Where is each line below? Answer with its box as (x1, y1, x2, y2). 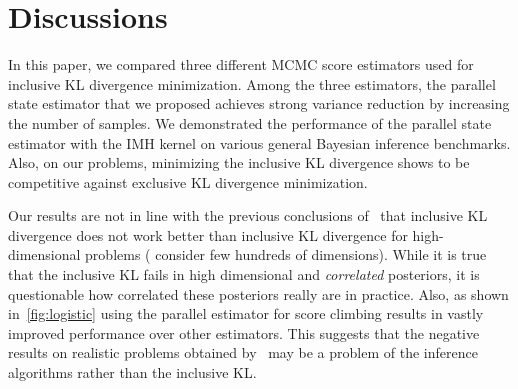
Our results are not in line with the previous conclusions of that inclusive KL (8, 205, 488, 226)
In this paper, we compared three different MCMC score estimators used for (8, 54, 474, 75)
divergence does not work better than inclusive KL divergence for (8, 224, 408, 245)
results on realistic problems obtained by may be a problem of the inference (8, 342, 478, 363)
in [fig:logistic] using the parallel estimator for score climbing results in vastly (8, 303, 484, 324)
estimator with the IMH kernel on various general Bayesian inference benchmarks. (8, 132, 511, 153)
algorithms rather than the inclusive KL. (8, 362, 257, 383)
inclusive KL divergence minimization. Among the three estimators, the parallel (8, 73, 496, 94)
